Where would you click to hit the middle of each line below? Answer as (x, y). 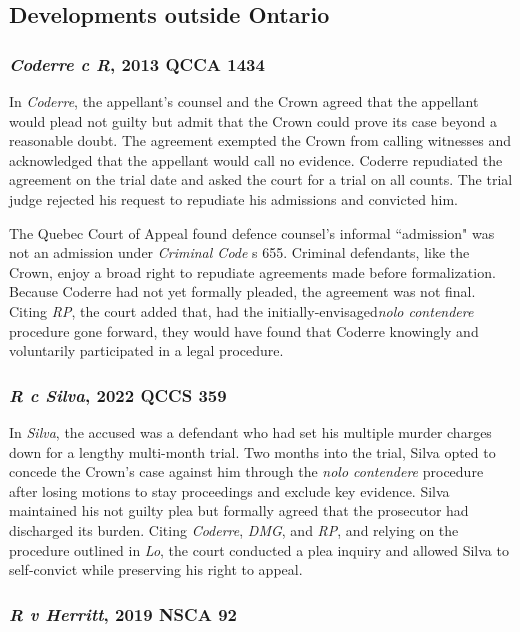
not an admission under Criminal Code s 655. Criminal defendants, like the (239, 252)
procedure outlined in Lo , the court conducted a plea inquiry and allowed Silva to (259, 549)
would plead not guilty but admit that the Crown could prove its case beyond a (253, 120)
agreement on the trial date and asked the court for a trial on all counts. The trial (261, 179)
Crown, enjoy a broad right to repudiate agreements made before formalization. (252, 271)
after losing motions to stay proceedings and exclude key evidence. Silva (229, 490)
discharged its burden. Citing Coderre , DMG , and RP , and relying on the (234, 529)
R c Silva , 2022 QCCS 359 (118, 394)
